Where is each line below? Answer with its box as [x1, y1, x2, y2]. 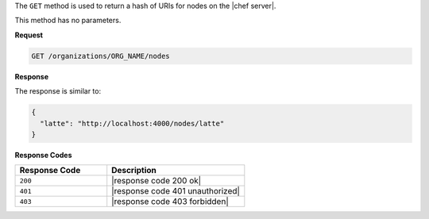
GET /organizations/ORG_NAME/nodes [31, 52, 170, 60]
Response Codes [14, 150, 72, 159]
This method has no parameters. [14, 16, 122, 25]
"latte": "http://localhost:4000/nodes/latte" [40, 119, 225, 128]
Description [111, 165, 157, 176]
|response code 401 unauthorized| [111, 186, 240, 197]
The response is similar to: [14, 86, 102, 96]
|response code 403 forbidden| [111, 196, 230, 207]
